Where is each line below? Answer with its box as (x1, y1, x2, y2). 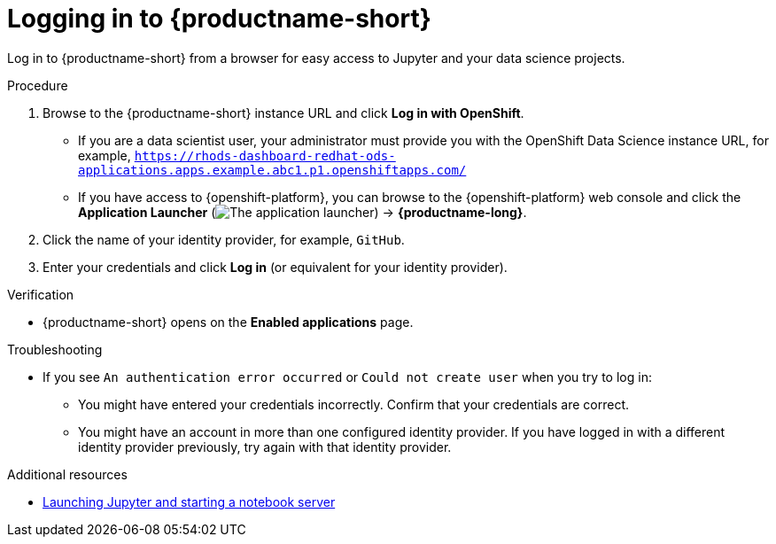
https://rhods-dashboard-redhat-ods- (134, 148, 396, 163)
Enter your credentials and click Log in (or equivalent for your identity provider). (43, 259, 508, 275)
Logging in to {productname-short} (7, 4, 431, 34)
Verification (7, 286, 74, 302)
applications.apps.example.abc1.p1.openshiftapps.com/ (78, 162, 467, 177)
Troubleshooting (7, 341, 103, 357)
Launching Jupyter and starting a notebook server (43, 493, 336, 509)
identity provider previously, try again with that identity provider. (78, 439, 452, 455)
